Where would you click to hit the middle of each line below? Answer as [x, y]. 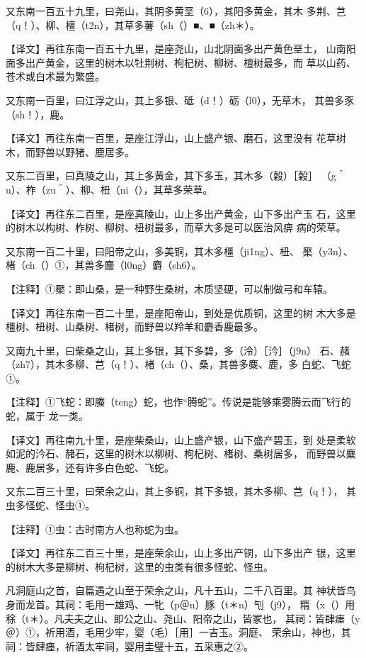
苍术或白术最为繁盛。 [55, 76]
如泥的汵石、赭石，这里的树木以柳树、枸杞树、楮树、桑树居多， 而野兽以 [176, 453]
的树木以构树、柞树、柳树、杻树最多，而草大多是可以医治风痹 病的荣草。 [176, 227]
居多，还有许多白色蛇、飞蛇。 [104, 467]
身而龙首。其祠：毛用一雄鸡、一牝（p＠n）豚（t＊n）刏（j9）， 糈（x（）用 [181, 604]
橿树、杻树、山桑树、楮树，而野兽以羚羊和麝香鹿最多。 [135, 327]
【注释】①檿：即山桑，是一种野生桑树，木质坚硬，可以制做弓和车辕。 [169, 288]
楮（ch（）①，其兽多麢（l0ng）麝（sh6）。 [104, 265]
